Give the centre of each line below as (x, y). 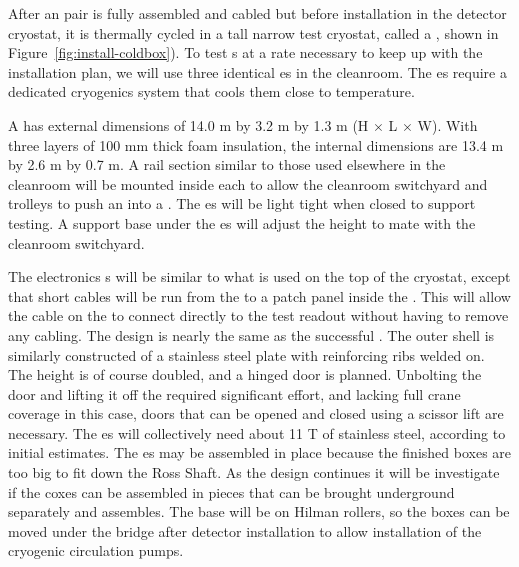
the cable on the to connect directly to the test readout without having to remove (258, 315)
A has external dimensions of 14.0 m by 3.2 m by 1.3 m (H (188, 124)
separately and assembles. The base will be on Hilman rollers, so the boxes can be (259, 511)
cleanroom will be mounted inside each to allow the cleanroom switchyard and (248, 183)
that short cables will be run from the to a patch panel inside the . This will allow (259, 295)
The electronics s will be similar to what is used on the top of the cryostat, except (259, 276)
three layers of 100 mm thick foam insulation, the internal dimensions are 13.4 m (256, 144)
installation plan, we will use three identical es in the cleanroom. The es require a (257, 71)
